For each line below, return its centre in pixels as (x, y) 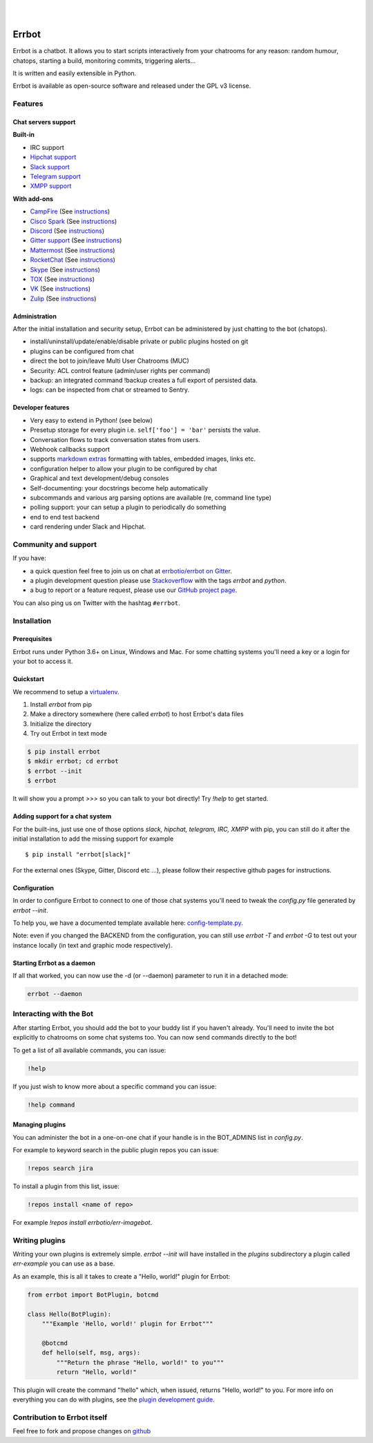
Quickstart (29, 679)
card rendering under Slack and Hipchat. (88, 527)
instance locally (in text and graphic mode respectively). (93, 945)
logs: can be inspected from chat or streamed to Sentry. (110, 390)
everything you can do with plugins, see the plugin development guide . (114, 1399)
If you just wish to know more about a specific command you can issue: (115, 1086)
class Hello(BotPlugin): (69, 1314)
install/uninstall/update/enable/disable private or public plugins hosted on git (139, 341)
